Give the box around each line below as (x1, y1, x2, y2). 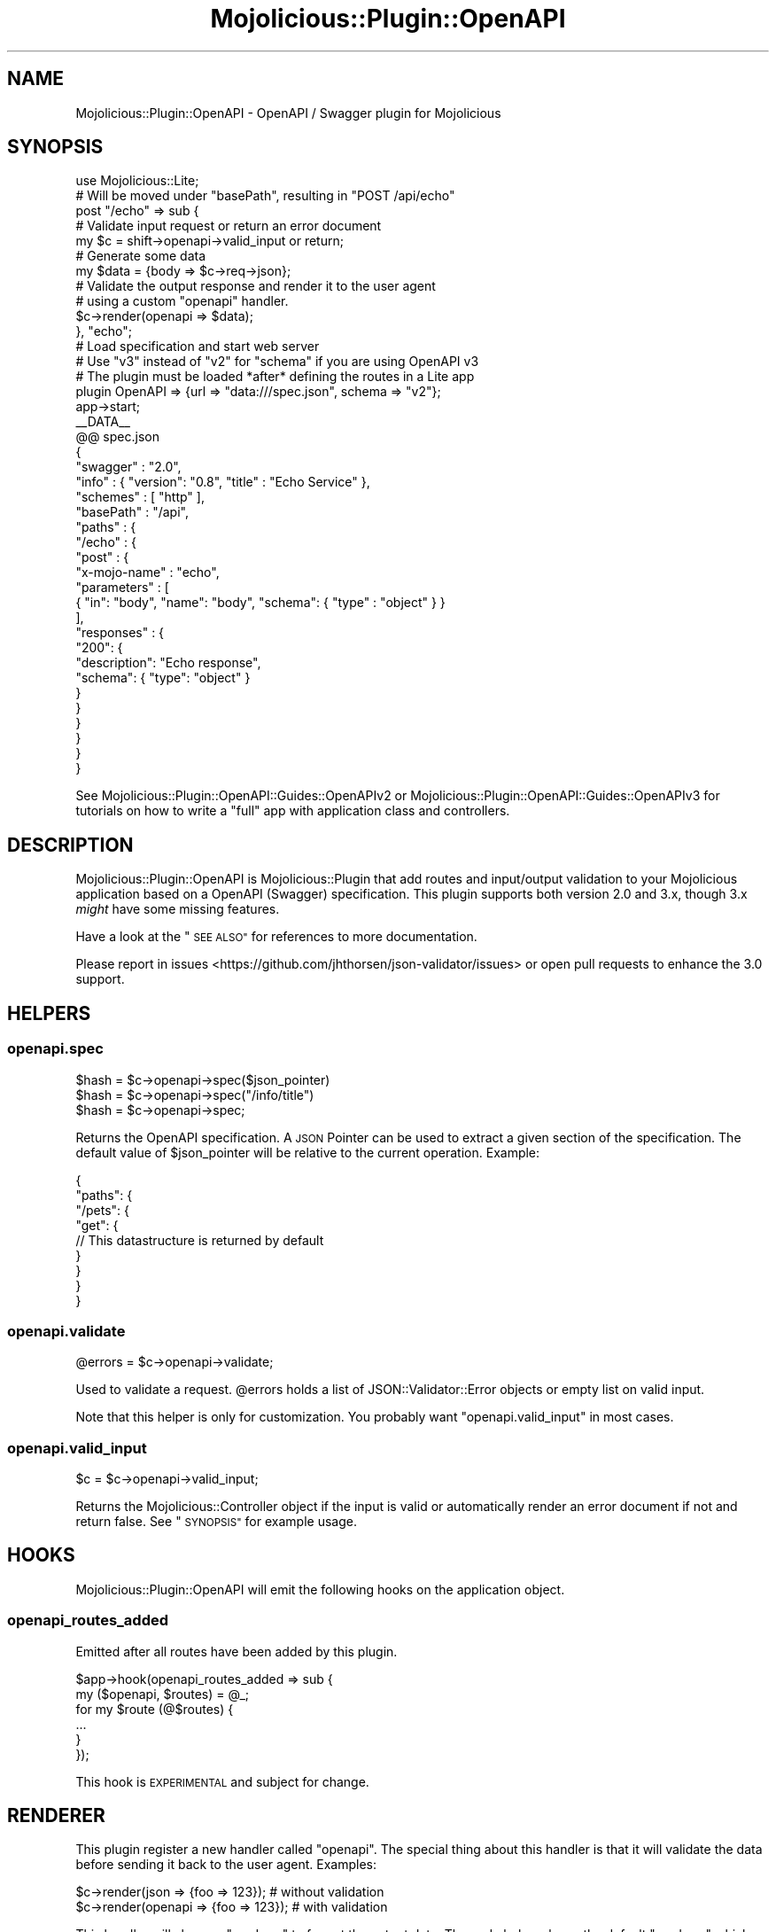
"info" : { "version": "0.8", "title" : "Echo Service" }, (75, 474, 370, 490)
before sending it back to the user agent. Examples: (75, 1857, 377, 1873)
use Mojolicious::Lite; (75, 173, 199, 189)
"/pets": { (75, 1202, 129, 1218)
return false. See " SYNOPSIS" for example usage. (75, 1514, 357, 1529)
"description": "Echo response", (75, 655, 261, 671)
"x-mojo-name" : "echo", (75, 565, 220, 580)
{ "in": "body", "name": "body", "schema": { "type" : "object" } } (75, 595, 446, 611)
